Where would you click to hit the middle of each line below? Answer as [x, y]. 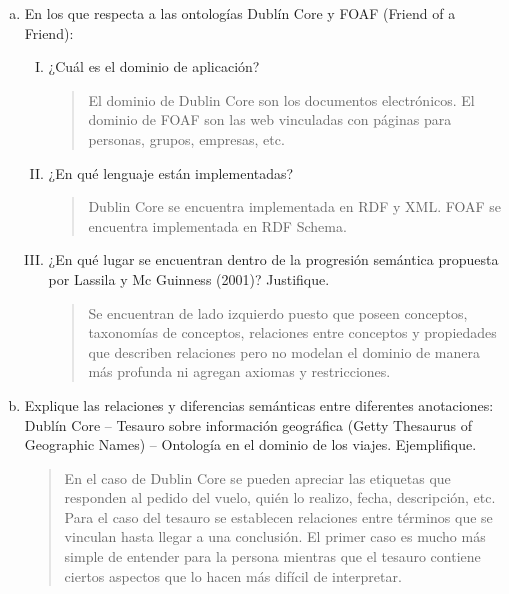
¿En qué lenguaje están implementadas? [171, 172]
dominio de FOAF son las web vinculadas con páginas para [270, 119]
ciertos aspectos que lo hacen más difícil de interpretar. [233, 575]
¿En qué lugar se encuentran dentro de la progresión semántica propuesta [273, 259]
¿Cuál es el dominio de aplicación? [154, 66]
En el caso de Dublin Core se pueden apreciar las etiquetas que [257, 477]
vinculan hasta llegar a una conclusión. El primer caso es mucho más [275, 536]
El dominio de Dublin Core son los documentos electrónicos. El [281, 99]
